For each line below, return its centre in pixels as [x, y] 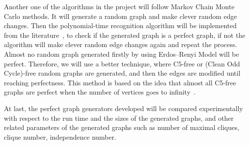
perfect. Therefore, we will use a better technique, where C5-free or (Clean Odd [122, 63]
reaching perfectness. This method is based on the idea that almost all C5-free [120, 82]
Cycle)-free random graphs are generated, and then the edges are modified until [122, 73]
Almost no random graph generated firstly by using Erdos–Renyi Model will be [122, 54]
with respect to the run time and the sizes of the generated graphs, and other [119, 118]
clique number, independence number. [60, 137]
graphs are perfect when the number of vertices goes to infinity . [100, 92]
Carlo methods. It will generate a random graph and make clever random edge [120, 16]
